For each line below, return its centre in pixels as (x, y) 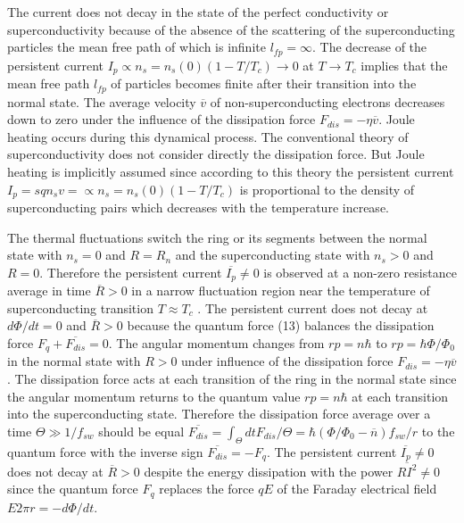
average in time (49, 291)
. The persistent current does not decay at (313, 307)
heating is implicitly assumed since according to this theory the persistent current (231, 171)
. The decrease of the (370, 47)
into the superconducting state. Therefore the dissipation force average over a (219, 414)
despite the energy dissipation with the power (269, 471)
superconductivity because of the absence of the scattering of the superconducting (231, 29)
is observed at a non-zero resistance (360, 272)
